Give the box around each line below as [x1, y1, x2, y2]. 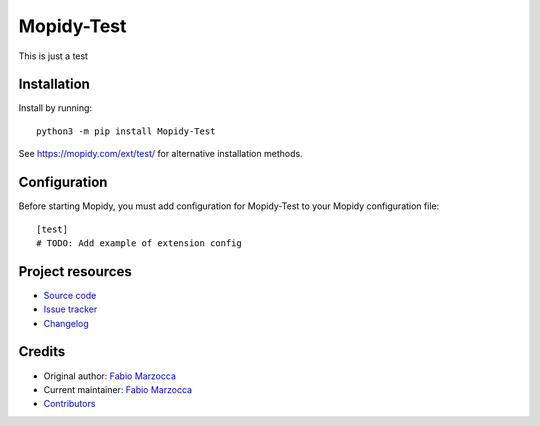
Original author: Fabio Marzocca [43, 370, 177, 382]
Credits [18, 343, 66, 360]
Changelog [43, 317, 89, 329]
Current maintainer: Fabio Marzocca [43, 383, 193, 395]
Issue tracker [43, 303, 98, 315]
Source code [43, 289, 97, 301]
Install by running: [18, 102, 93, 114]
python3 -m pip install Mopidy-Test [36, 125, 216, 137]
